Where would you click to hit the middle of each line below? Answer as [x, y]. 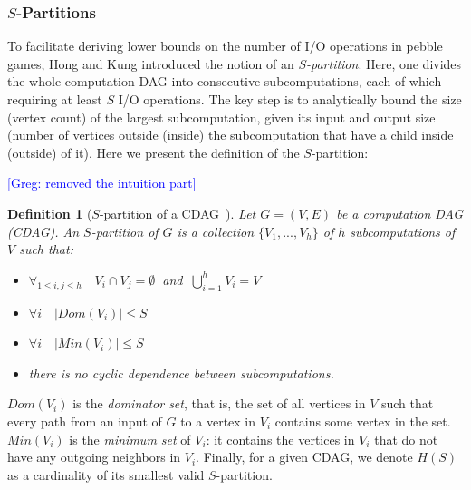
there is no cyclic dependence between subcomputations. [181, 372]
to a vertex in [218, 421]
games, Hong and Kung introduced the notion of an [151, 63]
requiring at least [55, 99]
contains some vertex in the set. [363, 421]
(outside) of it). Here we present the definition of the [154, 152]
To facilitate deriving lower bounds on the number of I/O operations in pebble [225, 46]
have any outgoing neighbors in [94, 457]
